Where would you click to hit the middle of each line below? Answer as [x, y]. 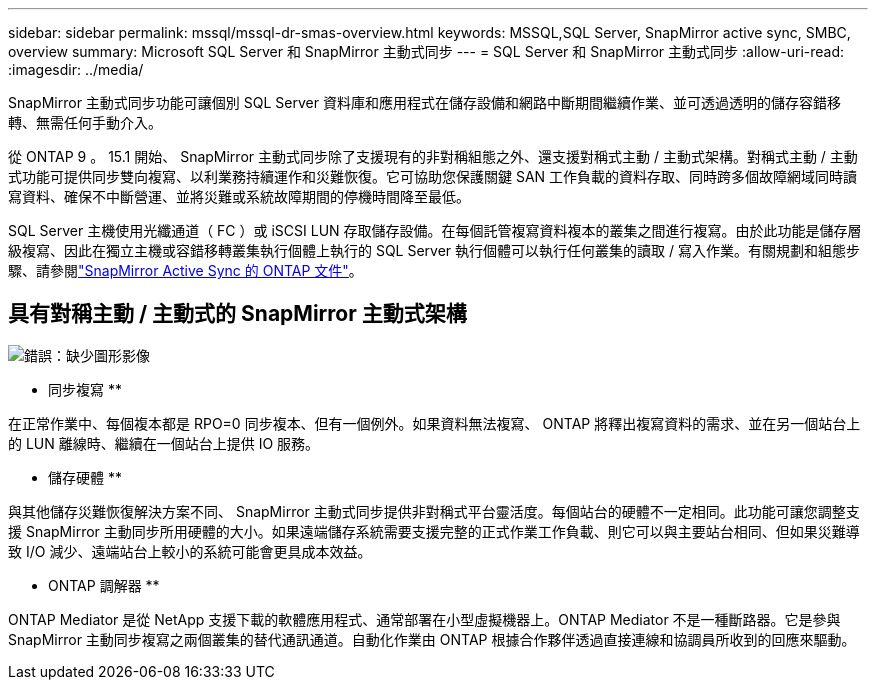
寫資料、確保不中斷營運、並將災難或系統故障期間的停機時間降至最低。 [239, 196]
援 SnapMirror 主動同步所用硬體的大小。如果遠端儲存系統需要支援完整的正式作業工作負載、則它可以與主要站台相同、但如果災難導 [434, 531]
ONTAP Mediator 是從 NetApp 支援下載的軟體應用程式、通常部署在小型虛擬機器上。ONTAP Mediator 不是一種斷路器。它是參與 [424, 619]
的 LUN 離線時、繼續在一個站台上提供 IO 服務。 [164, 443]
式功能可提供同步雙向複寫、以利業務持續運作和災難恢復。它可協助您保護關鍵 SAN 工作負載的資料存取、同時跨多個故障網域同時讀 [433, 176]
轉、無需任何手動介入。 [85, 122]
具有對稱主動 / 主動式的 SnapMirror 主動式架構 [237, 314]
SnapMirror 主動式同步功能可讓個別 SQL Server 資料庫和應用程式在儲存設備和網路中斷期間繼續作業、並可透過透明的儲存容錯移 [424, 102]
